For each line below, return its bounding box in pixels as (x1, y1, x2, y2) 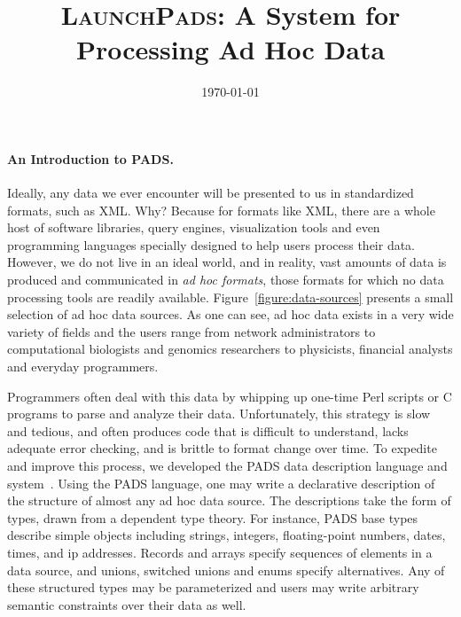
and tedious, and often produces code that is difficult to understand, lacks (7, 421, 409, 440)
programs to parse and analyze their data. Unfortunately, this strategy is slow (7, 404, 431, 423)
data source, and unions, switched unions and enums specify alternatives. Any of (7, 560, 445, 579)
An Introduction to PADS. (7, 149, 174, 168)
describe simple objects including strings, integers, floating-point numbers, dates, (7, 526, 446, 544)
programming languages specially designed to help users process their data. (7, 235, 416, 254)
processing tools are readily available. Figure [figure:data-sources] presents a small (7, 287, 454, 306)
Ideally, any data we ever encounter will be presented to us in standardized (7, 184, 414, 202)
